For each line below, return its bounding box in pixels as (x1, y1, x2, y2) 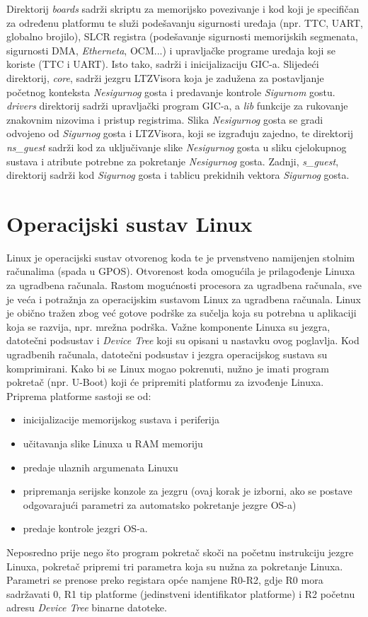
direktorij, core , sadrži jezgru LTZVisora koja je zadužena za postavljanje (6, 70, 324, 85)
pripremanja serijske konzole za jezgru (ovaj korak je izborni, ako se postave (23, 483, 352, 498)
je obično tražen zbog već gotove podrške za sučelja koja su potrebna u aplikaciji (6, 305, 357, 320)
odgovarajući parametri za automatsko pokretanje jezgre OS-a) (23, 497, 297, 512)
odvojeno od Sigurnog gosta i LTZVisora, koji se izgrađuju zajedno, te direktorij (6, 126, 354, 141)
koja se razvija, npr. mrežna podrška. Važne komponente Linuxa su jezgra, (6, 319, 330, 334)
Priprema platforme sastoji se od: (6, 388, 151, 403)
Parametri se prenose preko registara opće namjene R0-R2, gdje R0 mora (6, 572, 323, 587)
